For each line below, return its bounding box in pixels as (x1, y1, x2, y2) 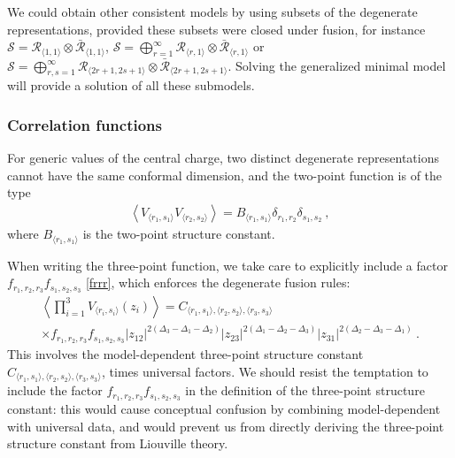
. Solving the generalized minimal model (227, 56, 446, 74)
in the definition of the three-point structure (185, 381, 425, 400)
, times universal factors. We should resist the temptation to (102, 362, 428, 380)
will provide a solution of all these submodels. (7, 76, 255, 95)
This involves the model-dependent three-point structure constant (7, 345, 364, 363)
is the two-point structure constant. (82, 225, 275, 243)
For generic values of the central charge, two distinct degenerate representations (7, 149, 440, 167)
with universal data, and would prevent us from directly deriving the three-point (7, 416, 444, 435)
